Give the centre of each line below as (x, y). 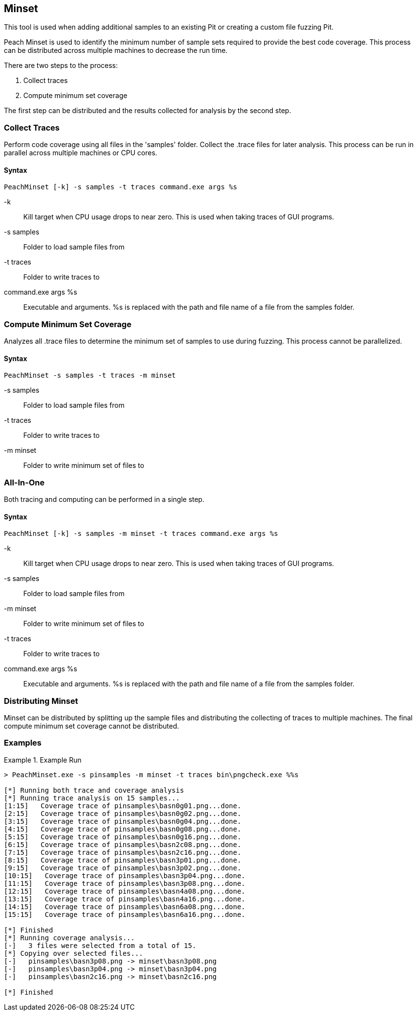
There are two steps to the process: (61, 66)
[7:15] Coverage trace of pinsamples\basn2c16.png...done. (123, 852)
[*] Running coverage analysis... (69, 938)
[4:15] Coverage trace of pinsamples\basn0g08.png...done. (123, 829)
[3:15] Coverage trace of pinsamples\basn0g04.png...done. (123, 821)
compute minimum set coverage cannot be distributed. (92, 726)
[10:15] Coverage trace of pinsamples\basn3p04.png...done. (125, 875)
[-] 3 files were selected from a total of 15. (100, 945)
